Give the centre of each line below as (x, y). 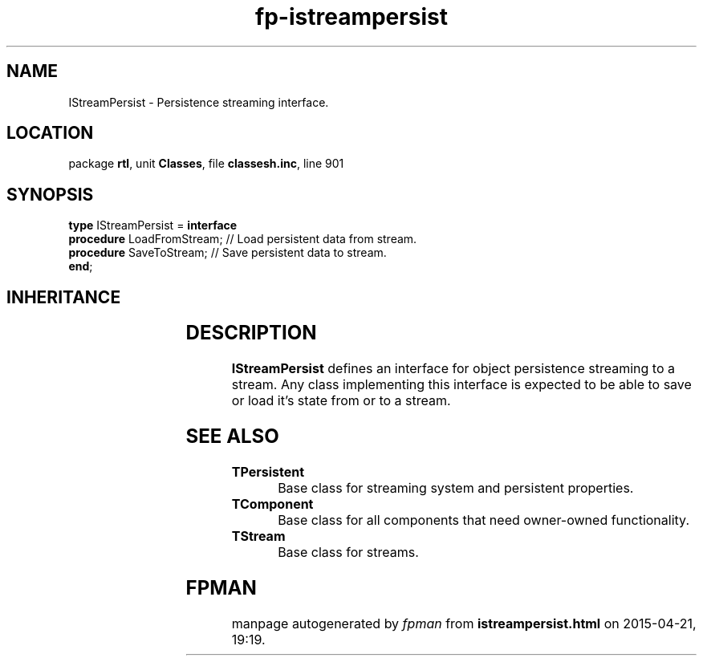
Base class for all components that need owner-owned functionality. (484, 520)
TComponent (272, 504)
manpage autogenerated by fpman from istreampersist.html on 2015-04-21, (464, 623)
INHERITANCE (64, 297)
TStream (258, 536)
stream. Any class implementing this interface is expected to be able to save (461, 385)
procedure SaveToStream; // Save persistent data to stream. (228, 253)
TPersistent (268, 471)
